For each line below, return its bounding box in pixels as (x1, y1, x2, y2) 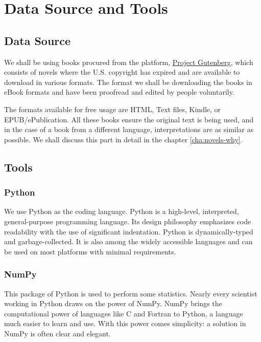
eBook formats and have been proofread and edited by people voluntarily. (4, 87, 234, 97)
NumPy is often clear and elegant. (4, 328, 111, 338)
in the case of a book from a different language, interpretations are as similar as (4, 124, 254, 135)
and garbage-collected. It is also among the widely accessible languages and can (4, 236, 253, 247)
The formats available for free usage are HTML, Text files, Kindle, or (4, 103, 221, 114)
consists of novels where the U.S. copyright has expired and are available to (4, 67, 240, 77)
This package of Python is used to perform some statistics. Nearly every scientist (4, 288, 257, 298)
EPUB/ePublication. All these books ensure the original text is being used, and (4, 114, 254, 124)
